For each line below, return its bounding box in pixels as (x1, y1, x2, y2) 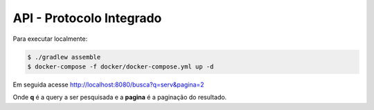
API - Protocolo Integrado (12, 10, 162, 26)
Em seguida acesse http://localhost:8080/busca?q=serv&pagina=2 (12, 80, 204, 89)
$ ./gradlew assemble (27, 53, 101, 61)
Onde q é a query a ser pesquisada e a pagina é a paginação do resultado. (12, 93, 227, 102)
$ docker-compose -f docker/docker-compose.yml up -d (27, 62, 214, 71)
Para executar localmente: (12, 35, 88, 43)
